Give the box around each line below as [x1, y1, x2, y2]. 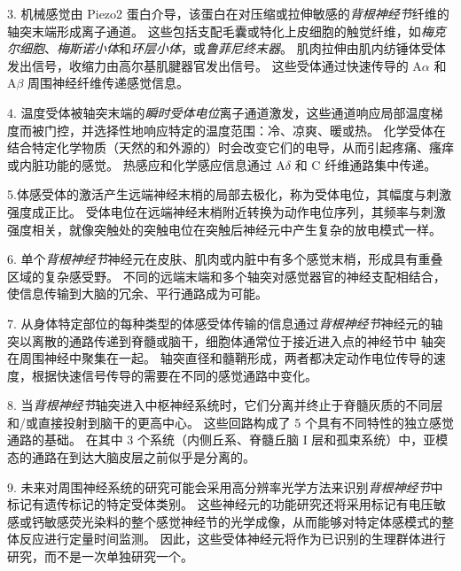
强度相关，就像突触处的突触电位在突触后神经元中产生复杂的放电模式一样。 [7, 220, 441, 238]
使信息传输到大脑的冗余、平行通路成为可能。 [7, 284, 268, 303]
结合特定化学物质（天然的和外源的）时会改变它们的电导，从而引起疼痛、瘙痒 [7, 138, 454, 157]
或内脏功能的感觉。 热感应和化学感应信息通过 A [7, 155, 285, 174]
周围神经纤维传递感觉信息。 [27, 73, 190, 92]
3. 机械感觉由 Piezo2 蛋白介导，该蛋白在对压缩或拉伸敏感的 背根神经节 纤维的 [7, 4, 449, 22]
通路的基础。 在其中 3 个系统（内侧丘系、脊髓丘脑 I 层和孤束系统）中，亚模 [7, 430, 449, 449]
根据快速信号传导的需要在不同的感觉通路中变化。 [31, 366, 317, 384]
